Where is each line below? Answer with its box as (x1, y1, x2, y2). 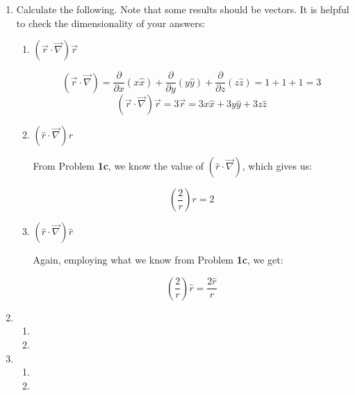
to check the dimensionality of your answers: (16, 15, 206, 30)
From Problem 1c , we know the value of (33, 159, 204, 173)
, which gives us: (242, 159, 312, 173)
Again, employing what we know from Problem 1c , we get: (33, 252, 283, 267)
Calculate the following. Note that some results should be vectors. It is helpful (16, 2, 349, 16)
